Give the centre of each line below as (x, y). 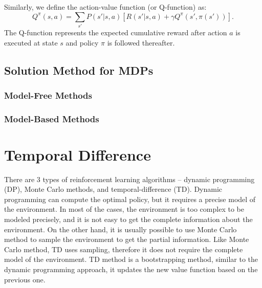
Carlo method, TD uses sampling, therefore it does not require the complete (124, 249)
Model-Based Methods (52, 118)
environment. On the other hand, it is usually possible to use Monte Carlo (121, 229)
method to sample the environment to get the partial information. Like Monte (127, 239)
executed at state (31, 42)
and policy (82, 42)
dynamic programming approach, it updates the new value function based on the (131, 269)
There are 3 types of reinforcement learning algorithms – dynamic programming (129, 179)
